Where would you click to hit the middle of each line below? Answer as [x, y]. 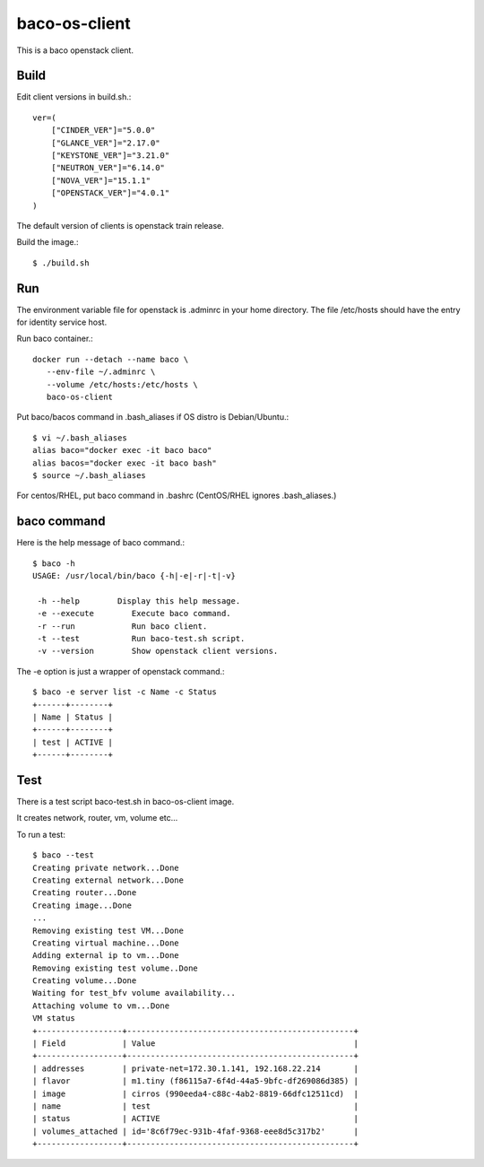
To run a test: [41, 834]
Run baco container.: [55, 339]
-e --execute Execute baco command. [134, 614]
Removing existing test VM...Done [108, 930]
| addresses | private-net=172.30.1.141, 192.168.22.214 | [195, 1068]
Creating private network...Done [106, 867]
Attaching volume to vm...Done [101, 1006]
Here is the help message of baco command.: [101, 543]
